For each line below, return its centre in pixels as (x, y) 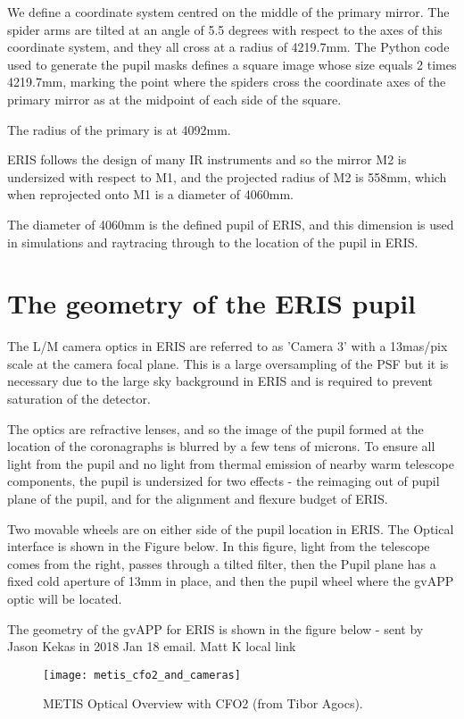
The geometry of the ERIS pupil (212, 303)
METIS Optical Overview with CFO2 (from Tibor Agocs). (203, 703)
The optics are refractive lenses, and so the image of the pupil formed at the (215, 428)
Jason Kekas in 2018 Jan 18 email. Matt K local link (152, 646)
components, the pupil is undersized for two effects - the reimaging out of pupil (224, 481)
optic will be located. (65, 598)
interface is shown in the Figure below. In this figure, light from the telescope (219, 546)
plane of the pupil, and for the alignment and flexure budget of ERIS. (198, 498)
